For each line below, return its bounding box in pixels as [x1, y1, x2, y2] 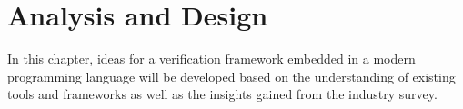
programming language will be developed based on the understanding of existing [7, 66, 456, 85]
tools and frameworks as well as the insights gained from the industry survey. [7, 84, 438, 104]
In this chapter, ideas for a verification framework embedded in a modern [7, 49, 416, 68]
